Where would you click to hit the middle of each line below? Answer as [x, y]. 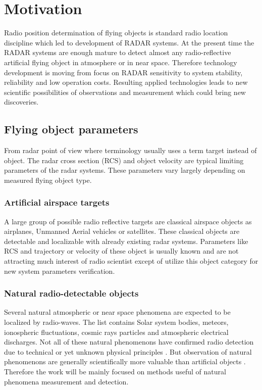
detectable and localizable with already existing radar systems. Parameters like [126, 241]
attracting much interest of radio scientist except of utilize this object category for [131, 261]
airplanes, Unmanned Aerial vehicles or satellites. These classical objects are [122, 231]
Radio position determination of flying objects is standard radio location [116, 33]
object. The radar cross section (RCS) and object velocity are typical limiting [124, 160]
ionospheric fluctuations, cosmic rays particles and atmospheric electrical [116, 332]
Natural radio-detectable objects [71, 293]
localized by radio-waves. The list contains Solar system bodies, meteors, [116, 322]
